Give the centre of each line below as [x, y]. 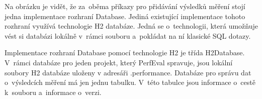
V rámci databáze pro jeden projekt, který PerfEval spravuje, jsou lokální [119, 62]
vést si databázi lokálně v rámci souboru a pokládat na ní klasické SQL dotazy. [128, 35]
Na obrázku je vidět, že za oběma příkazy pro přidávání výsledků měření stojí [125, 6]
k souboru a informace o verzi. [53, 92]
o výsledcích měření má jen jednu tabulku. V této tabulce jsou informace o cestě [130, 82]
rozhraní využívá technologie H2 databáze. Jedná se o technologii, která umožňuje [131, 26]
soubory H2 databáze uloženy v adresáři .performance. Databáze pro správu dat [128, 72]
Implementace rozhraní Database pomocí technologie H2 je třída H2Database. [125, 53]
